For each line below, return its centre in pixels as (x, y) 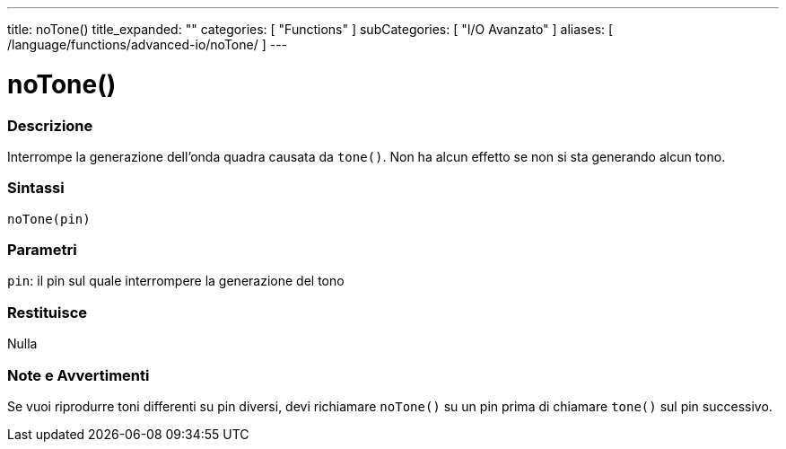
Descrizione (50, 125)
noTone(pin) (49, 219)
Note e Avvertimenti (79, 375)
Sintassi (36, 188)
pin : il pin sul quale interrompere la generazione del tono (176, 281)
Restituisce (48, 312)
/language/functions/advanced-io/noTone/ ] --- (148, 44)
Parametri (42, 250)
